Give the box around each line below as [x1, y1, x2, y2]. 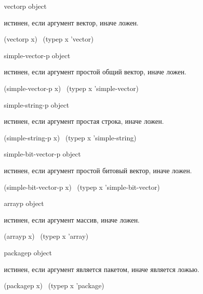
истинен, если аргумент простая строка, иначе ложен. [4, 116, 164, 126]
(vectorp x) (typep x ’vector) [4, 34, 94, 44]
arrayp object [4, 198, 44, 208]
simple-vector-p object [4, 50, 70, 60]
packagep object [4, 247, 52, 257]
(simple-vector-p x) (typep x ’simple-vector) [4, 83, 139, 93]
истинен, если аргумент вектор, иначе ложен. [4, 17, 139, 27]
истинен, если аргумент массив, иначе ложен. [4, 214, 140, 225]
